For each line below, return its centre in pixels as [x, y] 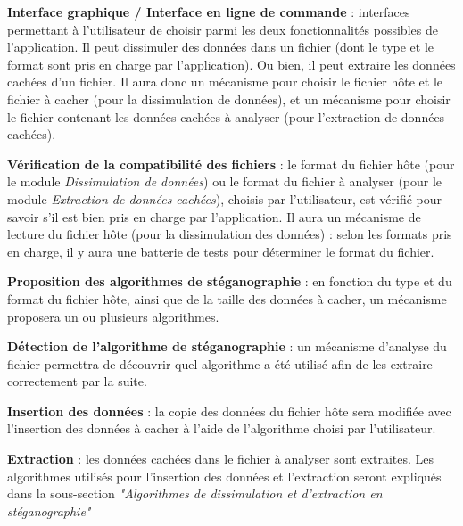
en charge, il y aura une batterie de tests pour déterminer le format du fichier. [221, 251]
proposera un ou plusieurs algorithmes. [113, 316]
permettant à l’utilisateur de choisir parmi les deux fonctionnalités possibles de [223, 29]
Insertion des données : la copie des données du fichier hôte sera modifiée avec [229, 411]
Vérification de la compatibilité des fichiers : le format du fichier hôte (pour [231, 164]
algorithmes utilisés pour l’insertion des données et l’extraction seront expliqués [224, 476]
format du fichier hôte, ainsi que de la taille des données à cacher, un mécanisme [227, 298]
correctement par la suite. [77, 381]
